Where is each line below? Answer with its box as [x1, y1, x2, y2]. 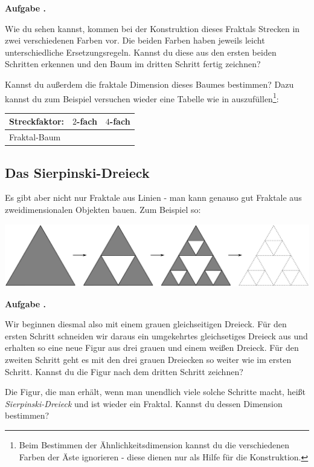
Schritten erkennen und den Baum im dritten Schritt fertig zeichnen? [5, 57, 261, 70]
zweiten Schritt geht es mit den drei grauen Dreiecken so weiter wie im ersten [5, 353, 292, 365]
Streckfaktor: [9, 115, 65, 128]
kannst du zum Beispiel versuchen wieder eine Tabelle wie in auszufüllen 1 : [5, 90, 279, 105]
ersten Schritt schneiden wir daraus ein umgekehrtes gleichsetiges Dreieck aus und [5, 329, 308, 342]
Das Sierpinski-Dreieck [5, 163, 150, 181]
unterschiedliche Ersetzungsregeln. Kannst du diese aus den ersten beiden [5, 45, 277, 58]
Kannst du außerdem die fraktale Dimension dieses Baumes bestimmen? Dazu [5, 77, 294, 90]
